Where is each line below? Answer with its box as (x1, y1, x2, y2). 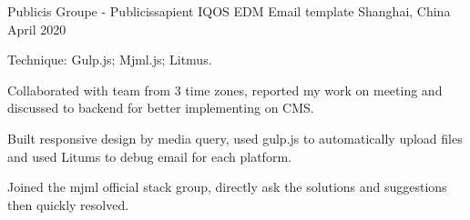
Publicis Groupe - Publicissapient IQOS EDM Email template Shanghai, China (7, 2, 451, 20)
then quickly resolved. (7, 195, 129, 214)
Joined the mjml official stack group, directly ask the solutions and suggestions (7, 177, 447, 196)
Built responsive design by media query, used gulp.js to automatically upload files (7, 128, 463, 147)
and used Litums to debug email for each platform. (7, 146, 291, 165)
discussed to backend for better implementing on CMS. (7, 98, 314, 117)
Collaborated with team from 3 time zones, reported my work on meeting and (7, 80, 443, 99)
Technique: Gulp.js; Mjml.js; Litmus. (7, 50, 212, 69)
